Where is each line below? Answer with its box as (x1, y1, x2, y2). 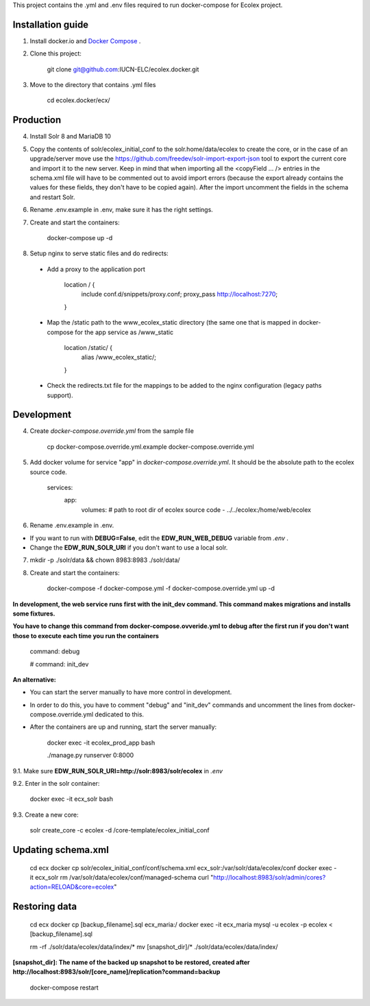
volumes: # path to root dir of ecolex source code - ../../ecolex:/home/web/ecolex (81, 505, 312, 514)
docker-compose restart (29, 983, 99, 992)
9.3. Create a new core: (12, 810, 79, 819)
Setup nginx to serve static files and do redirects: (29, 249, 169, 257)
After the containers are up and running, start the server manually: (29, 723, 217, 731)
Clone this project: (29, 49, 82, 58)
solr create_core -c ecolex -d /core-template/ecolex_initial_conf (29, 826, 210, 834)
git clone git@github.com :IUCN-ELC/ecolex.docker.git (47, 65, 199, 73)
